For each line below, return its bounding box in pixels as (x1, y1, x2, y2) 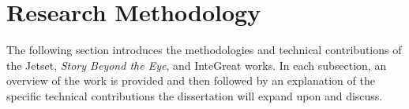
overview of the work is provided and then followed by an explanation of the (6, 72, 375, 89)
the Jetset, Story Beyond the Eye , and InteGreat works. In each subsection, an (6, 56, 387, 73)
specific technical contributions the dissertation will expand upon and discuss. (6, 87, 383, 104)
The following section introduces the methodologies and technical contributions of (6, 42, 402, 58)
